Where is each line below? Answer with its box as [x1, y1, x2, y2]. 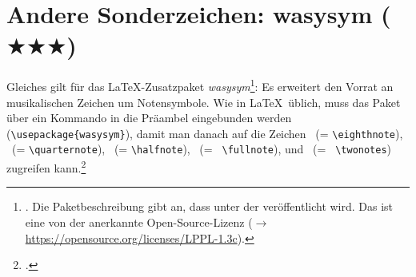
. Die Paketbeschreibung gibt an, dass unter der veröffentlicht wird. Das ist [25, 198, 394, 215]
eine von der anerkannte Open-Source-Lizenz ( [25, 213, 253, 230]
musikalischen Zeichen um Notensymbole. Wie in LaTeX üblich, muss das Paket [6, 93, 401, 110]
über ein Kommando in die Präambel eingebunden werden [6, 109, 292, 126]
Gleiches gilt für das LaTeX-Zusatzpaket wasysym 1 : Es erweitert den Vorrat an [6, 76, 394, 94]
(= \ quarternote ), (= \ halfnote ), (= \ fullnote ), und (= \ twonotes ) [11, 140, 392, 157]
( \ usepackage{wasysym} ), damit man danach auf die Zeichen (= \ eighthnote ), [6, 125, 403, 141]
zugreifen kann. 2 [6, 157, 86, 176]
